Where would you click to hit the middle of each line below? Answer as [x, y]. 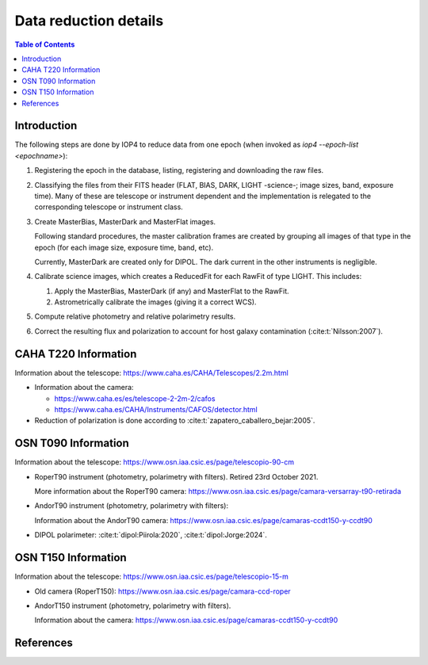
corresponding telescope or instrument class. [109, 207]
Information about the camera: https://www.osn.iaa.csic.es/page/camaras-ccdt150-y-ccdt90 [186, 620]
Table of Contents [45, 44]
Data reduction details [89, 21]
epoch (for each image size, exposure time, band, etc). [124, 247]
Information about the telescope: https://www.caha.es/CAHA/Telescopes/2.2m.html [151, 373]
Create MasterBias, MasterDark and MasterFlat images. [125, 221]
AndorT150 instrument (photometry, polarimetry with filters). [133, 606]
